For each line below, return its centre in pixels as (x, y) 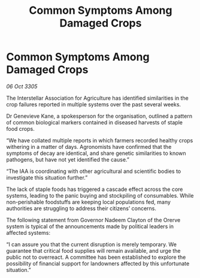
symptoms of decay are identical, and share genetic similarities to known (96, 153)
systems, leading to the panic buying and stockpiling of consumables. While (100, 195)
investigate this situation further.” (47, 177)
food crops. (20, 128)
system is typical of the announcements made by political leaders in (90, 226)
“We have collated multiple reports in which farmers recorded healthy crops (100, 140)
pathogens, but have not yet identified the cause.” (68, 159)
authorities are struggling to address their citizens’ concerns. (81, 208)
